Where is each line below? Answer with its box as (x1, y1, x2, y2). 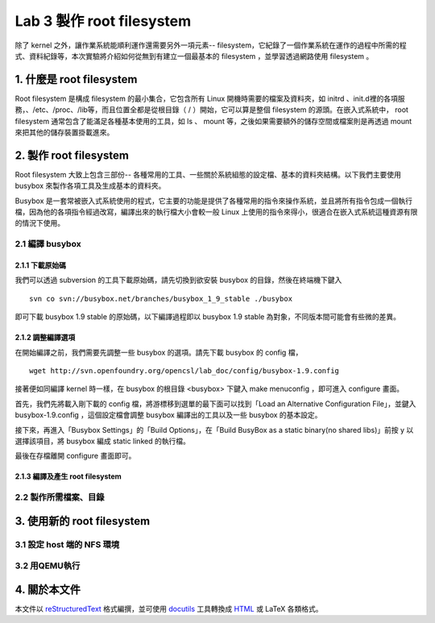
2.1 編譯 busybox (14, 239, 81, 250)
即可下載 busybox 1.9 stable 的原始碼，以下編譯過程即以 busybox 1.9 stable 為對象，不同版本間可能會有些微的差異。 (14, 312, 401, 322)
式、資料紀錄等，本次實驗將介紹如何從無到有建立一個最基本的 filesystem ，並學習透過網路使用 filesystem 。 (14, 51, 374, 60)
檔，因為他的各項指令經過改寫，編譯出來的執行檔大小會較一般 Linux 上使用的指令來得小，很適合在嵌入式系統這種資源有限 (14, 207, 418, 217)
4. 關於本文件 (14, 583, 81, 596)
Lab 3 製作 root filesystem (14, 12, 192, 30)
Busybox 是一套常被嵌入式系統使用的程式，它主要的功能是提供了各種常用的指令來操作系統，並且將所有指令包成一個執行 (14, 196, 412, 206)
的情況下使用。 (14, 218, 64, 228)
